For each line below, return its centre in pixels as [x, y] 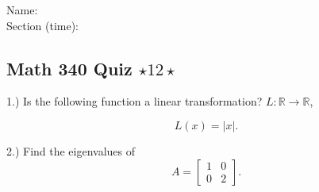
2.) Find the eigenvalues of [71, 150]
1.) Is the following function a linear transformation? [135, 101]
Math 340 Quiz [69, 68]
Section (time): [42, 25]
